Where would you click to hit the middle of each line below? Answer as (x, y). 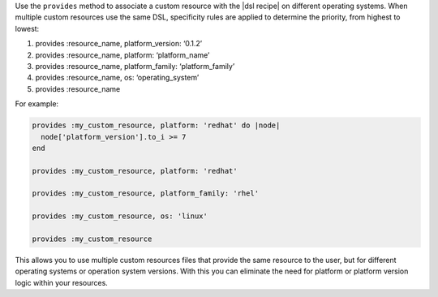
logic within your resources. (62, 282)
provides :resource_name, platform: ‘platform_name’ (122, 55)
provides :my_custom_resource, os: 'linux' (120, 216)
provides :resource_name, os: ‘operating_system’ (117, 78)
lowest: (27, 28)
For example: (37, 104)
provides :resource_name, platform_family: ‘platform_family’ (135, 66)
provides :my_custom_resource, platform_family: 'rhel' (146, 194)
